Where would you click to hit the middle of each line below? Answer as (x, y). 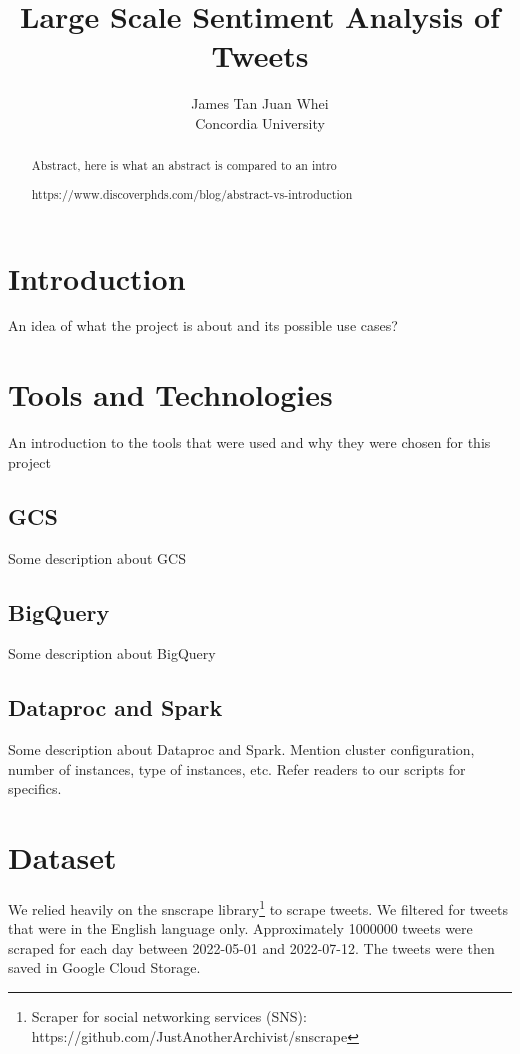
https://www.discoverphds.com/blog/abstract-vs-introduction (192, 193)
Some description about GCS (97, 557)
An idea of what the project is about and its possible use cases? (203, 325)
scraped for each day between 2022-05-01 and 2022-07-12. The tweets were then (251, 947)
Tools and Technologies (170, 394)
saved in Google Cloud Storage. (104, 967)
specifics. (35, 788)
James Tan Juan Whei (260, 103)
